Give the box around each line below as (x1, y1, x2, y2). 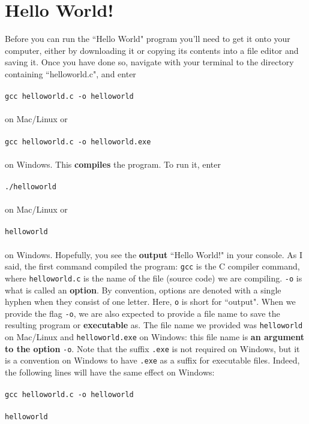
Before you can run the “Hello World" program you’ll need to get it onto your (5, 32, 290, 45)
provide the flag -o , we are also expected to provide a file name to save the (5, 307, 280, 319)
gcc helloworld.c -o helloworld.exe (5, 137, 151, 146)
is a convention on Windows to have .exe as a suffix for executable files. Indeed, (5, 354, 300, 367)
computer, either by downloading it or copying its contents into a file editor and (5, 44, 299, 56)
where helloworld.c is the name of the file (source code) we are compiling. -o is (5, 271, 302, 284)
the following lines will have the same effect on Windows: (5, 366, 215, 378)
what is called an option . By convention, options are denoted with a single (5, 283, 281, 296)
